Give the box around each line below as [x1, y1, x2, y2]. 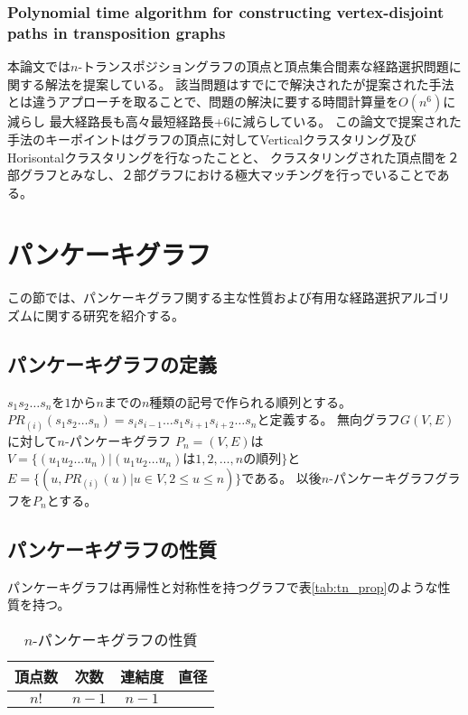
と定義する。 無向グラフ [257, 410, 401, 429]
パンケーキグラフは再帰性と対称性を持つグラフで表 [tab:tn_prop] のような [7, 577, 438, 596]
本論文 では [7, 57, 70, 76]
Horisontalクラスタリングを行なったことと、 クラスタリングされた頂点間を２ [7, 147, 460, 166]
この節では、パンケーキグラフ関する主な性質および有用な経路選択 [7, 288, 400, 307]
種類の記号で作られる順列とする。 [149, 392, 351, 411]
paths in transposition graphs [7, 21, 226, 43]
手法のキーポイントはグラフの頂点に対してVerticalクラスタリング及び [7, 129, 417, 148]
